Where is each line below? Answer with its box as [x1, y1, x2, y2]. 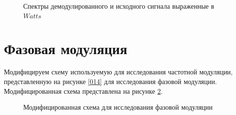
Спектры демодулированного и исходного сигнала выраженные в [23, 1, 214, 11]
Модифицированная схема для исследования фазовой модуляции [23, 102, 213, 112]
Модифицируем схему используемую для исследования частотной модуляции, [4, 67, 233, 77]
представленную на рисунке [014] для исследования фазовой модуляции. [4, 76, 217, 86]
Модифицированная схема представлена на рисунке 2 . [4, 86, 163, 96]
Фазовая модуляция [4, 39, 128, 58]
